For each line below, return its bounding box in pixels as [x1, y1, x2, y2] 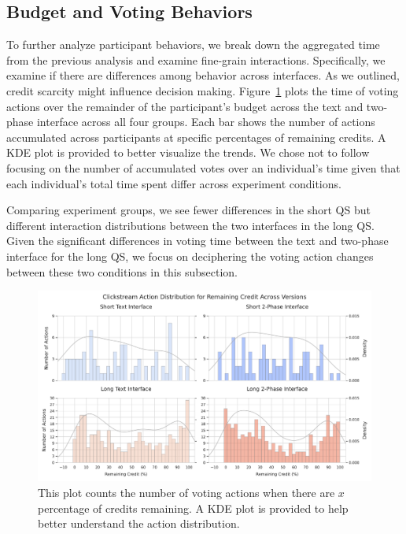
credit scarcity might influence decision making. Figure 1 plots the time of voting [6, 82, 399, 98]
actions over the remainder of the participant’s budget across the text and [6, 98, 364, 114]
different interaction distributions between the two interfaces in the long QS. [6, 217, 375, 233]
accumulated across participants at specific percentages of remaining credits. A [6, 128, 386, 145]
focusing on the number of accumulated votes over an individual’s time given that [6, 159, 400, 176]
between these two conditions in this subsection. [6, 263, 238, 280]
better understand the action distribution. [38, 515, 240, 532]
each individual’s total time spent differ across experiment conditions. [6, 175, 341, 191]
